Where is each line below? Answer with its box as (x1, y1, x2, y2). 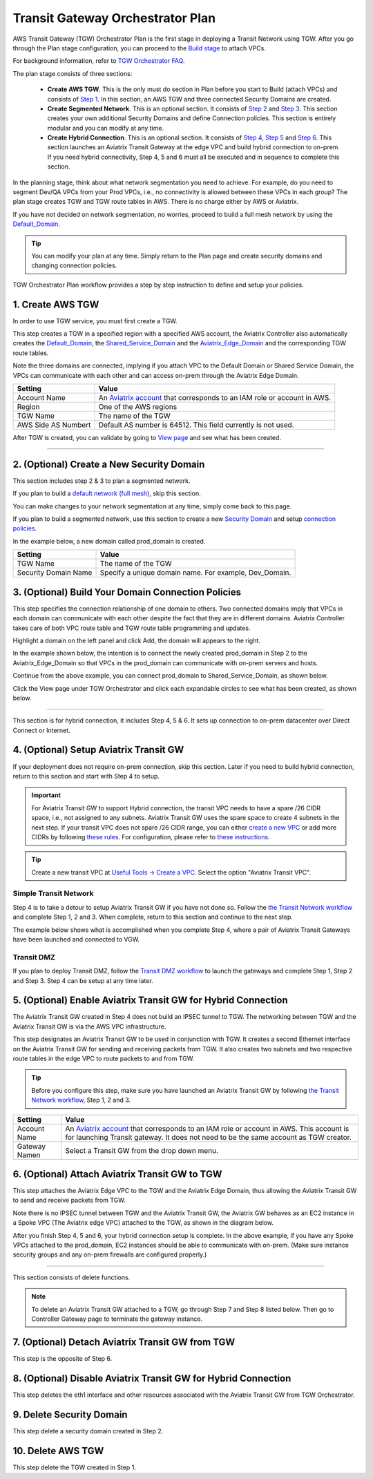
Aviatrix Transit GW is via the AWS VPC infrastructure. (12, 1022, 166, 1031)
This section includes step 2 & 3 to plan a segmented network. (12, 477, 191, 485)
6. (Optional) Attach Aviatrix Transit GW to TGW (12, 1168, 222, 1180)
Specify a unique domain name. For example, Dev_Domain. (99, 568, 291, 578)
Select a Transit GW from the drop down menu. (65, 1145, 219, 1155)
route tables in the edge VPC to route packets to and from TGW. (12, 1054, 195, 1063)
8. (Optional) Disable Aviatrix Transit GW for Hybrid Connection (12, 1372, 291, 1384)
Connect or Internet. (12, 726, 70, 734)
